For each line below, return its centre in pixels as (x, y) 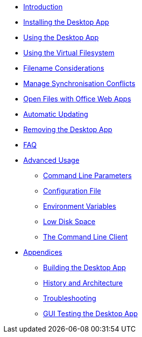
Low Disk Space (69, 221)
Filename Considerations (64, 68)
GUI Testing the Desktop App (91, 313)
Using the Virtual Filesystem (69, 53)
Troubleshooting (70, 298)
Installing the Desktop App (66, 22)
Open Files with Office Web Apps (77, 99)
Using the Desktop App (61, 37)
